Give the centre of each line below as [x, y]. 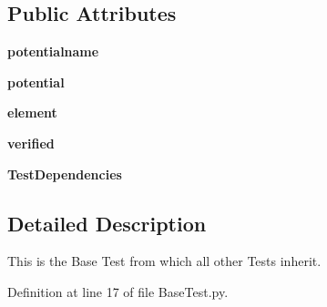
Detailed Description [107, 223]
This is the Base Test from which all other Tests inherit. [164, 261]
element [32, 113]
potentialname [53, 51]
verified [31, 143]
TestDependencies [65, 174]
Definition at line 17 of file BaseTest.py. [118, 291]
